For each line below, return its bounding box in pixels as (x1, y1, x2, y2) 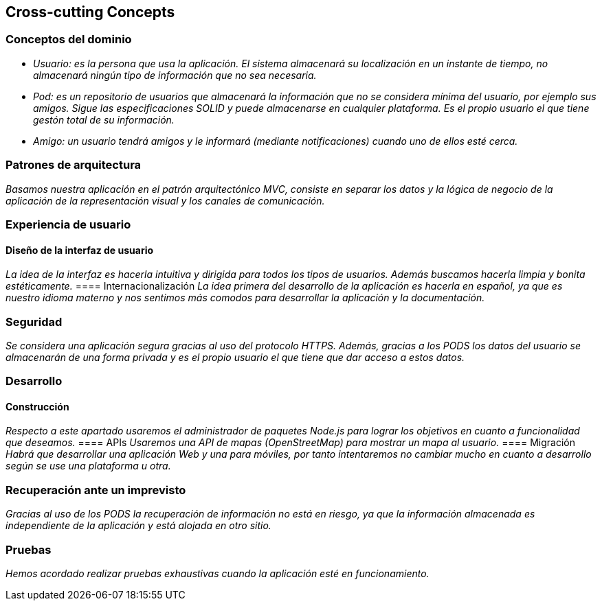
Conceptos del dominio (5, 32, 132, 47)
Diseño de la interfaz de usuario (5, 244, 154, 256)
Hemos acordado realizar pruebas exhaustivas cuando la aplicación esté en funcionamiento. (5, 567, 430, 579)
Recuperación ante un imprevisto (5, 482, 186, 497)
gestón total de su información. (33, 113, 175, 126)
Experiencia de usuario (5, 217, 131, 231)
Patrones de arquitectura (5, 158, 142, 172)
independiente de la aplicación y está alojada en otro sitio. (5, 520, 271, 532)
